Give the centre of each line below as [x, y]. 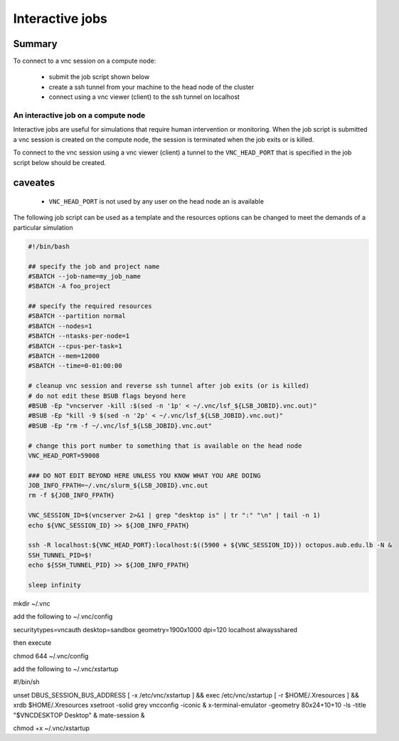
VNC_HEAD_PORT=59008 [64, 455]
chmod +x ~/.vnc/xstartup [52, 728]
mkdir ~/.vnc [32, 603]
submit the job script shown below [99, 77]
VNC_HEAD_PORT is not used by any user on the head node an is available [156, 201]
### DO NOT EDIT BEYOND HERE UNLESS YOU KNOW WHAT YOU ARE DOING [144, 475]
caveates [34, 183]
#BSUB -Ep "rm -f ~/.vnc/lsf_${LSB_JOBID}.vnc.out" [120, 426]
